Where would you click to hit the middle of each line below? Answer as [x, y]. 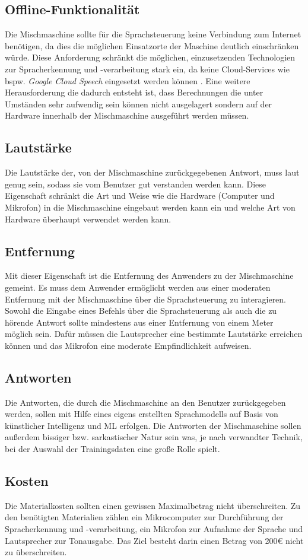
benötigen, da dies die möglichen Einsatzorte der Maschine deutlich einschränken [152, 45]
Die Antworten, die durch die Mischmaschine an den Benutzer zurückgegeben [145, 402]
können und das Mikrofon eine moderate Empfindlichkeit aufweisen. [128, 345]
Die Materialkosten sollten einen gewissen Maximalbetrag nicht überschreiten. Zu [153, 505]
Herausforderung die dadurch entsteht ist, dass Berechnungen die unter [134, 92]
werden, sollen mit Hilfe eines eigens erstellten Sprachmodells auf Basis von [142, 414]
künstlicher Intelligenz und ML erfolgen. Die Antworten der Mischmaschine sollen [153, 425]
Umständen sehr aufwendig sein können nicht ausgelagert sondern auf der [139, 104]
